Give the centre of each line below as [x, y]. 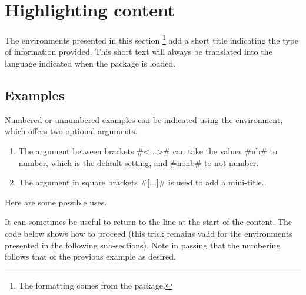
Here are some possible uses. [56, 202]
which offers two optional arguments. [71, 131]
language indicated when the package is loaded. [90, 63]
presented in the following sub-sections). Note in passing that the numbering [143, 245]
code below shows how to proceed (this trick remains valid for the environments [149, 233]
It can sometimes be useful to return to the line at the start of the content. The [149, 222]
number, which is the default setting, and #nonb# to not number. [139, 162]
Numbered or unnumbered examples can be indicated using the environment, [144, 119]
